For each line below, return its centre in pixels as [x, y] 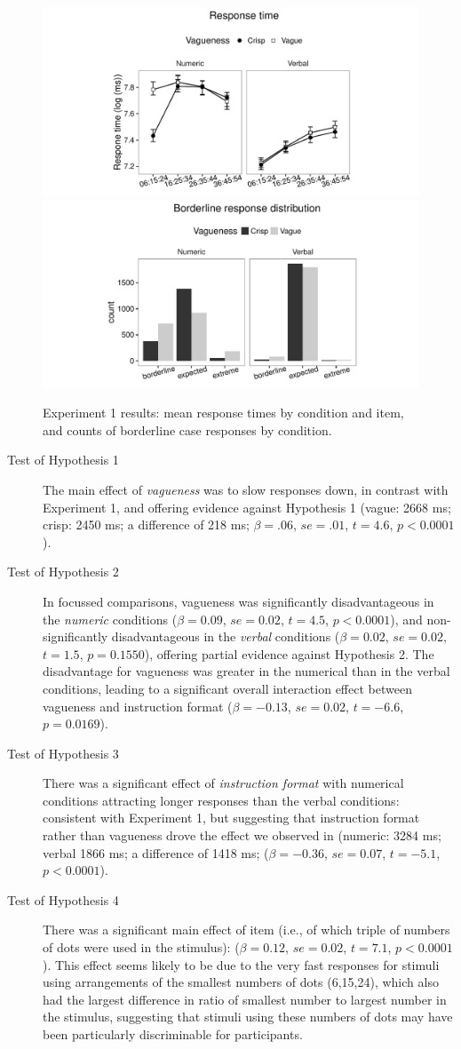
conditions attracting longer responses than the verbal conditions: [221, 800]
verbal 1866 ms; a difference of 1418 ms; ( [156, 852]
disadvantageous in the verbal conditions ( [226, 636]
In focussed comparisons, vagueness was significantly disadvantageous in [238, 601]
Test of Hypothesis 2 [63, 572]
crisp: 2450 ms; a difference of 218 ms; [146, 524]
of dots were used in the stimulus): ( [141, 947]
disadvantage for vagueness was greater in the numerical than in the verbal [246, 671]
